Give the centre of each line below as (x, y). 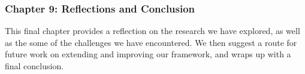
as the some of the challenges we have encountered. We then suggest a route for (151, 42)
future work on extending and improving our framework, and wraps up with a (148, 54)
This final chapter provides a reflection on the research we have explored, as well (152, 31)
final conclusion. (34, 66)
